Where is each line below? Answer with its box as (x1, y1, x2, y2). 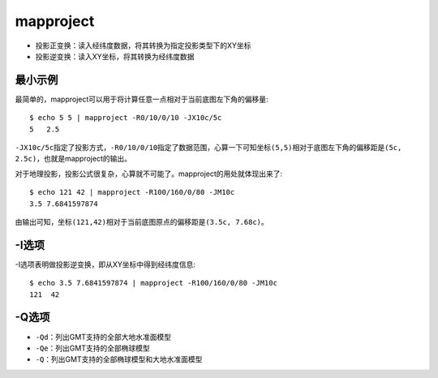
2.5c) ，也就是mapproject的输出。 (15, 154, 131, 164)
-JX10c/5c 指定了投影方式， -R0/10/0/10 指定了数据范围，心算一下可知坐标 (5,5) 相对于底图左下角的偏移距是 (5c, (15, 143, 402, 152)
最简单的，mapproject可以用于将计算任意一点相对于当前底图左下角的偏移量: (15, 94, 268, 104)
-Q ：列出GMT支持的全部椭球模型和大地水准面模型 (35, 354, 203, 364)
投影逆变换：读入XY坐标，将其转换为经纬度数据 (35, 51, 195, 61)
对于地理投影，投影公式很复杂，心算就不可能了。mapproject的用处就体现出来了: (15, 169, 283, 178)
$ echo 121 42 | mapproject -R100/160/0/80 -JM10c (29, 187, 235, 197)
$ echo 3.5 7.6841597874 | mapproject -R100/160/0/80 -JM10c (29, 278, 277, 288)
